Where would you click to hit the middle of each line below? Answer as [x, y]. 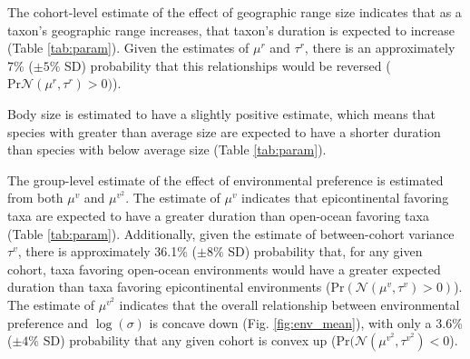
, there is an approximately [380, 48]
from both [35, 198]
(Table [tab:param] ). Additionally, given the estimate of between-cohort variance [231, 233]
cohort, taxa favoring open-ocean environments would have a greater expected [224, 269]
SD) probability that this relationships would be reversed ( [228, 65]
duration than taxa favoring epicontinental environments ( [169, 287]
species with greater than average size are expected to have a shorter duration [224, 131]
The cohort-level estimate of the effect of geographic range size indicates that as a [235, 12]
